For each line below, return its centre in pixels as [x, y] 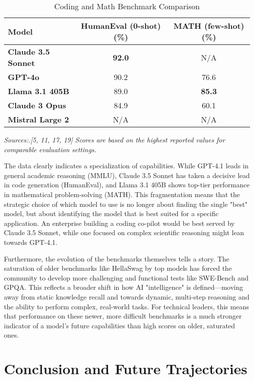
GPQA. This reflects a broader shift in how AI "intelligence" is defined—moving [124, 287]
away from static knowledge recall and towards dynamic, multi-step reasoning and [127, 296]
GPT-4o [24, 77]
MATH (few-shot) [209, 26]
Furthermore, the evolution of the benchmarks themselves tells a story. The [117, 258]
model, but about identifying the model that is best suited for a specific [111, 213]
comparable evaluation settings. [50, 149]
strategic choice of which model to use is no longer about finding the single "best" [126, 204]
